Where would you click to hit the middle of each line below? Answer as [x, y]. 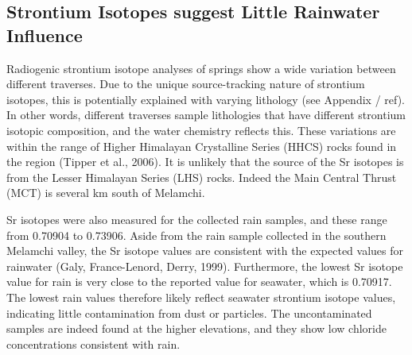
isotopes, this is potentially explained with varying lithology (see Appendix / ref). [206, 99]
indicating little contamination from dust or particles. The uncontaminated [189, 313]
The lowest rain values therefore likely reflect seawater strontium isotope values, [201, 297]
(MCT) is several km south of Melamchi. [106, 193]
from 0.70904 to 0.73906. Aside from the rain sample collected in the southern [196, 235]
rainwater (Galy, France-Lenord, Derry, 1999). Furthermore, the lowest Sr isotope [205, 266]
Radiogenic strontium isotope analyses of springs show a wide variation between [201, 68]
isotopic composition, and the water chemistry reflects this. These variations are [201, 130]
